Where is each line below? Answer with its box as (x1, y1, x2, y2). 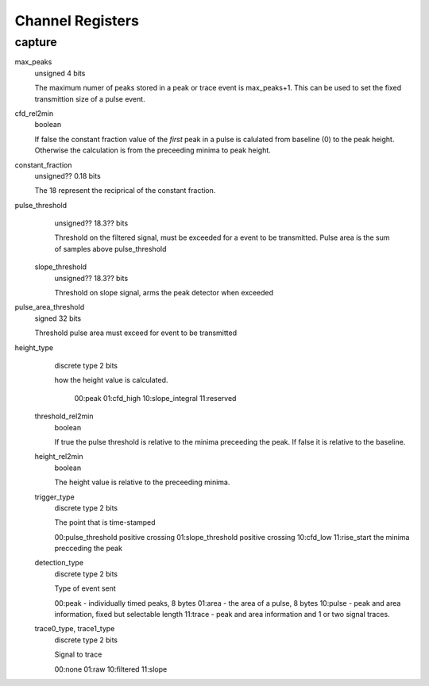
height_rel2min (34, 452, 83, 461)
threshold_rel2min (34, 411, 94, 421)
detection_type (34, 558, 83, 568)
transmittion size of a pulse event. (34, 94, 146, 103)
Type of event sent (54, 584, 117, 593)
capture (14, 35, 57, 49)
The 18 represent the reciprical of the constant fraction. (34, 186, 216, 195)
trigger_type (34, 492, 75, 502)
